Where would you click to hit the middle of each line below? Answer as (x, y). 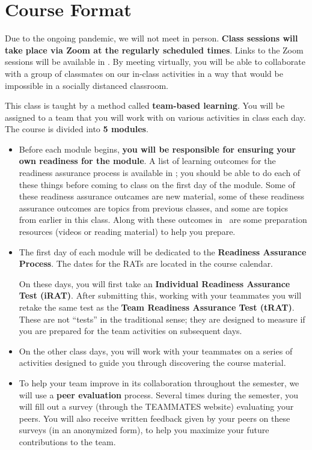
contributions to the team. (67, 441)
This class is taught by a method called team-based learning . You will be (145, 105)
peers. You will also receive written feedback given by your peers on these (154, 418)
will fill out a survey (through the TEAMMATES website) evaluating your (156, 406)
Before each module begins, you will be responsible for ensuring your (157, 149)
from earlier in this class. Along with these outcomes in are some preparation (163, 220)
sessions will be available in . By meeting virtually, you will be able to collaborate (155, 62)
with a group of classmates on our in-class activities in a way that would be (144, 73)
